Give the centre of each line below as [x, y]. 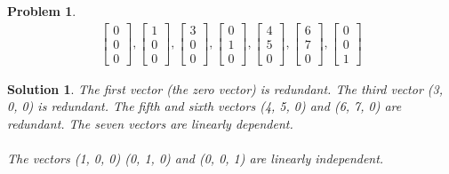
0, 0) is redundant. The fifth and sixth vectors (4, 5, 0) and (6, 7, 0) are [204, 106]
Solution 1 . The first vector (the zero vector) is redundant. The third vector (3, [225, 88]
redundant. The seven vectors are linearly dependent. [150, 123]
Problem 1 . [42, 11]
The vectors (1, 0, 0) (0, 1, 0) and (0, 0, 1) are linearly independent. [196, 158]
